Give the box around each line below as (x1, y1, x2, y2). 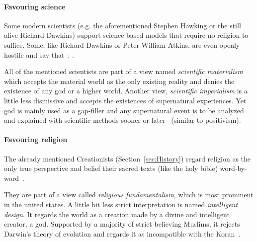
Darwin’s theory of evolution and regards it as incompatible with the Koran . (4, 228, 241, 239)
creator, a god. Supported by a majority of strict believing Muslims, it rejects (4, 219, 240, 229)
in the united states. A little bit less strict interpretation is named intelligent (4, 199, 238, 209)
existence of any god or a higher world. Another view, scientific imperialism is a (4, 85, 248, 96)
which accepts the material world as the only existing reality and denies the (4, 76, 235, 86)
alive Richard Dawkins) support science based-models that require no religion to (4, 30, 249, 40)
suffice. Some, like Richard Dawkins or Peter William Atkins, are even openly (4, 39, 240, 50)
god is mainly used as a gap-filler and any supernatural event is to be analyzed (4, 105, 244, 115)
